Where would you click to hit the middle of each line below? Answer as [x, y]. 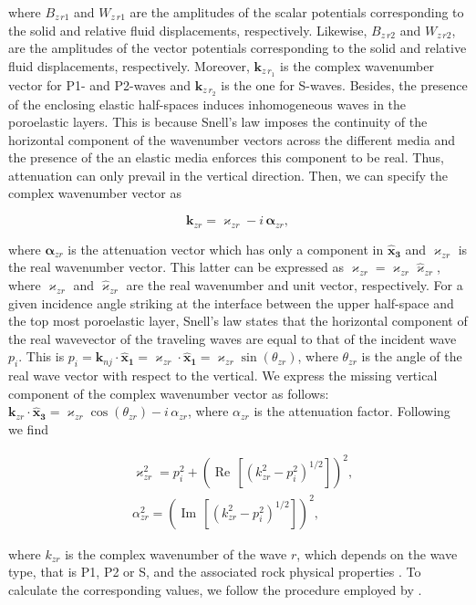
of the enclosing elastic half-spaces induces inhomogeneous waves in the [207, 104]
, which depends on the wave [377, 553]
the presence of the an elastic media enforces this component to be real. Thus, [227, 157]
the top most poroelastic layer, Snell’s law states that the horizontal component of [238, 321]
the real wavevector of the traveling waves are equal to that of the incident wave [233, 338]
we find [28, 429]
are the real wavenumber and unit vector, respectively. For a [295, 285]
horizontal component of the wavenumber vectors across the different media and [232, 139]
